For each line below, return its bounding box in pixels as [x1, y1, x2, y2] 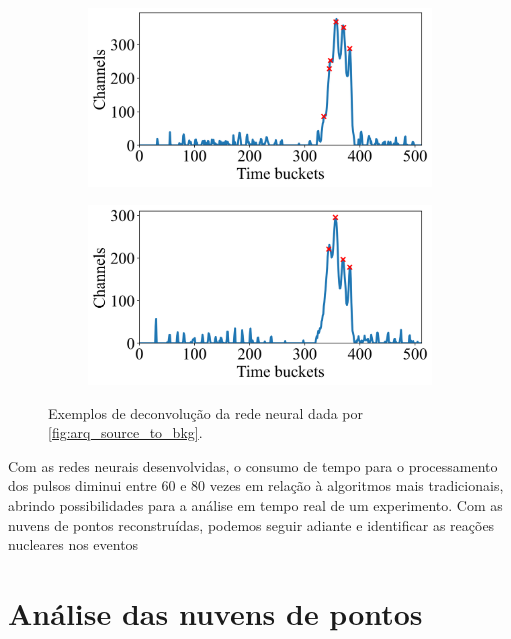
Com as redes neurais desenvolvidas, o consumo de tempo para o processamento [8, 455, 498, 476]
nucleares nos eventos [8, 534, 139, 555]
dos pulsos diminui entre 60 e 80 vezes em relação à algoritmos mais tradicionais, [8, 475, 504, 496]
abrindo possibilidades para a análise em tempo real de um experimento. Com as [8, 495, 503, 515]
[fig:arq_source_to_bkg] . [48, 422, 203, 443]
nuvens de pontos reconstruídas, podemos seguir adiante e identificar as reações [8, 514, 495, 535]
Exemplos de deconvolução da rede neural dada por [48, 402, 364, 423]
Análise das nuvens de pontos [8, 592, 423, 633]
